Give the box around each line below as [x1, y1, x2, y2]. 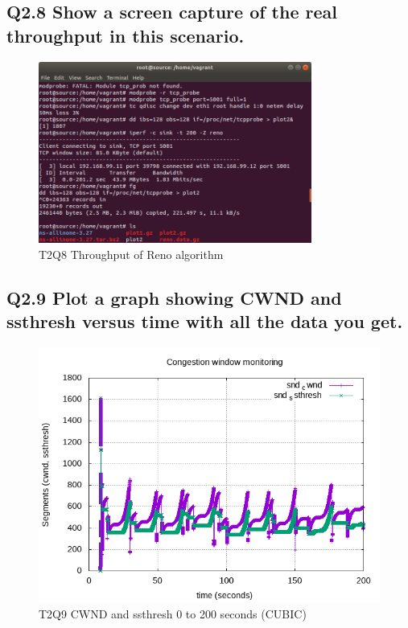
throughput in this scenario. [6, 23, 245, 47]
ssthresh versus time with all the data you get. [6, 309, 403, 334]
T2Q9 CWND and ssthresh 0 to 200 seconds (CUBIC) [39, 605, 307, 622]
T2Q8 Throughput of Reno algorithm [39, 245, 224, 262]
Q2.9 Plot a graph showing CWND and [6, 285, 342, 310]
